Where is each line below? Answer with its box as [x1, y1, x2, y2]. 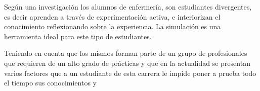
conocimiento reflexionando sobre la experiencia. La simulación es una [4, 21, 221, 32]
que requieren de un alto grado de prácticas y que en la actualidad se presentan [4, 57, 250, 68]
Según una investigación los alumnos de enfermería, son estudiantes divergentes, [4, 2, 252, 12]
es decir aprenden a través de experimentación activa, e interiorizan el [4, 11, 221, 22]
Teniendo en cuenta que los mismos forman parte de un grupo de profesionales [4, 48, 247, 58]
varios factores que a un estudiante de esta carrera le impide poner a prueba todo [4, 67, 256, 78]
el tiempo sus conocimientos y [4, 77, 97, 88]
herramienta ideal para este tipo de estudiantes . [4, 31, 152, 41]
